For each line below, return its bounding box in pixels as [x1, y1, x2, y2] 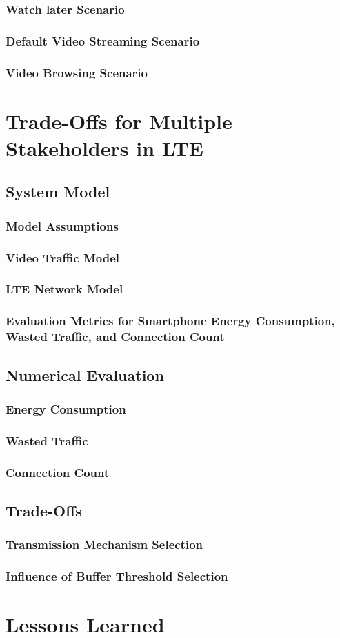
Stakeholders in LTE [6, 133, 204, 162]
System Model [6, 181, 110, 202]
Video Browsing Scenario [6, 64, 148, 81]
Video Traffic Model [6, 249, 119, 266]
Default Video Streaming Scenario [6, 32, 200, 49]
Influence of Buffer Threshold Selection [6, 568, 228, 585]
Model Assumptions [6, 217, 119, 234]
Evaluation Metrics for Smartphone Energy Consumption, [6, 312, 335, 329]
